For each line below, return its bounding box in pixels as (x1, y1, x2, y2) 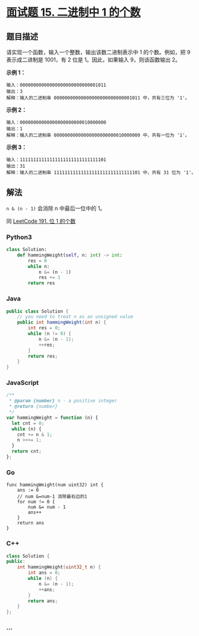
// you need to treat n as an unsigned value (17, 314, 134, 320)
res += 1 (38, 275, 61, 281)
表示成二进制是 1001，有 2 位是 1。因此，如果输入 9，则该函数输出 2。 (6, 56, 181, 63)
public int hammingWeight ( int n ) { (17, 319, 107, 326)
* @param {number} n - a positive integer (8, 398, 118, 404)
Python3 (6, 233, 32, 241)
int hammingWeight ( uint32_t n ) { (17, 564, 101, 570)
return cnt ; (11, 448, 42, 454)
